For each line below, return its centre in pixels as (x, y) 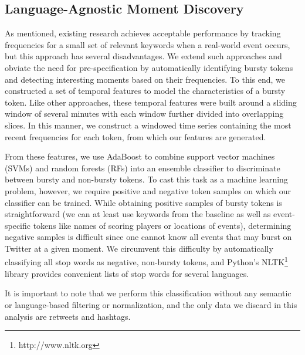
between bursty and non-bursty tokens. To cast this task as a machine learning (146, 179)
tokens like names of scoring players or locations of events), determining (162, 225)
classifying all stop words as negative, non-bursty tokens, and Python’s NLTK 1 (146, 261)
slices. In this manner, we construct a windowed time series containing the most (148, 125)
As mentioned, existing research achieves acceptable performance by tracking (143, 33)
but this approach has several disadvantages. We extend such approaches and (143, 56)
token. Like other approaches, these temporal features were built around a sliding (151, 102)
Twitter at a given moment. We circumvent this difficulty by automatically (139, 248)
